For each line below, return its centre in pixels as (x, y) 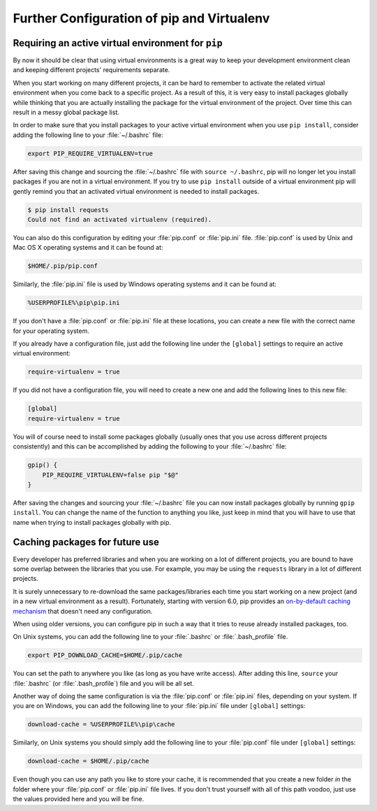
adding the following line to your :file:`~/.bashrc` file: (88, 135)
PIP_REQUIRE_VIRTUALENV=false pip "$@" (111, 475)
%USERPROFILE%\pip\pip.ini (74, 303)
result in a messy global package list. (66, 113)
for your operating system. (51, 331)
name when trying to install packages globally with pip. (92, 522)
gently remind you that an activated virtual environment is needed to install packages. (136, 191)
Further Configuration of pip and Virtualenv (141, 18)
